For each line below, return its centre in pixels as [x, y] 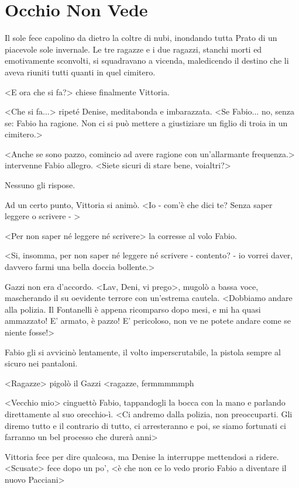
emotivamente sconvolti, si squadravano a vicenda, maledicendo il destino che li [147, 60]
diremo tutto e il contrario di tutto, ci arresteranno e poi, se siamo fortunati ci [145, 425]
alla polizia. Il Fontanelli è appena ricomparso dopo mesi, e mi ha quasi [133, 309]
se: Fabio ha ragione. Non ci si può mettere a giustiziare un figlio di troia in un [146, 122]
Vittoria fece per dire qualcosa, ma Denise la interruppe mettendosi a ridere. [142, 456]
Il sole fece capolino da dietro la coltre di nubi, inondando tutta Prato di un [141, 38]
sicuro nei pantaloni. [41, 363]
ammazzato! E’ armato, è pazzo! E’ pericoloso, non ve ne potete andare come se [148, 321]
